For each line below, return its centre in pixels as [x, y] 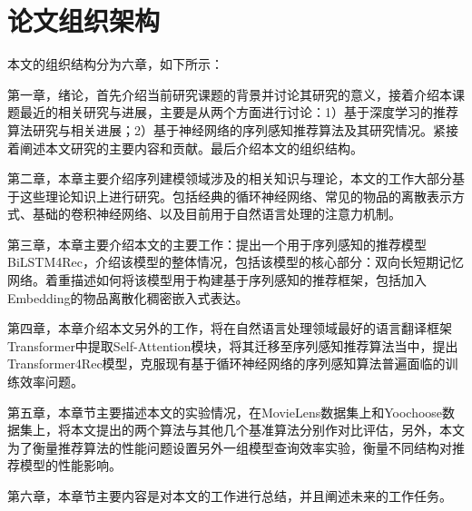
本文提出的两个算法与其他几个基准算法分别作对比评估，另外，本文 [267, 430]
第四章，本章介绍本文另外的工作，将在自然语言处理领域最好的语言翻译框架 [230, 328]
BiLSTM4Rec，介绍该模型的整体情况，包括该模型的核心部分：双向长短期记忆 [236, 262]
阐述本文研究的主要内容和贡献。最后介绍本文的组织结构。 [191, 147]
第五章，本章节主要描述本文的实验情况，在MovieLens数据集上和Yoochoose [225, 412]
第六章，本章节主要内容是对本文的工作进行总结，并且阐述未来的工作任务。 [230, 496]
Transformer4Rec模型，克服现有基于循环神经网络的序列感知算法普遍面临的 [226, 364]
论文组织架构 [84, 20]
